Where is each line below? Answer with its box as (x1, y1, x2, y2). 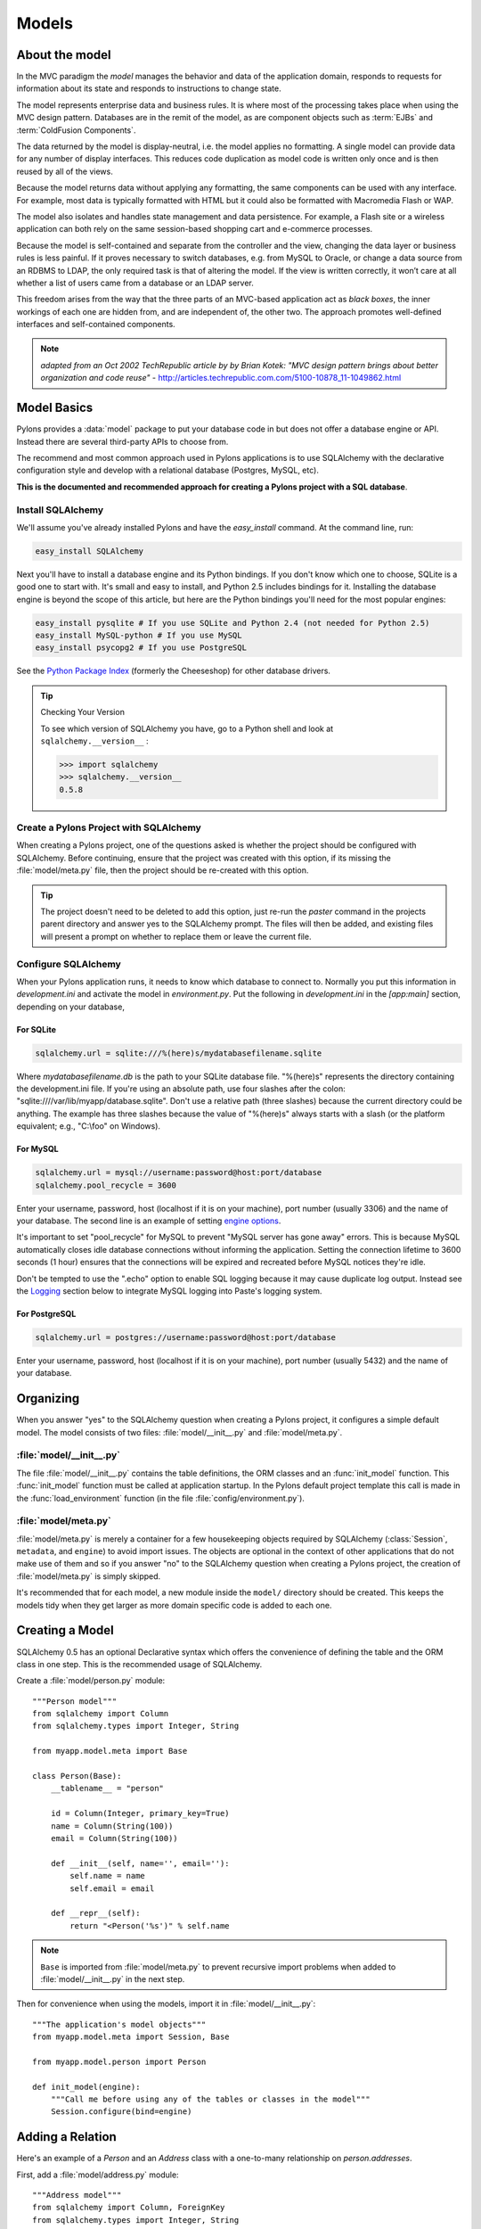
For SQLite (16, 1024, 57, 1034)
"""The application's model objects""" (32, 2019, 207, 2029)
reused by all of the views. (16, 166, 113, 177)
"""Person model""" (32, 1696, 118, 1707)
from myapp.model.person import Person (32, 2056, 207, 2067)
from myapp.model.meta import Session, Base (32, 2032, 231, 2042)
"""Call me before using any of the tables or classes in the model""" (50, 2094, 371, 2104)
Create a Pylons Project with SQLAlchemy (16, 821, 202, 834)
